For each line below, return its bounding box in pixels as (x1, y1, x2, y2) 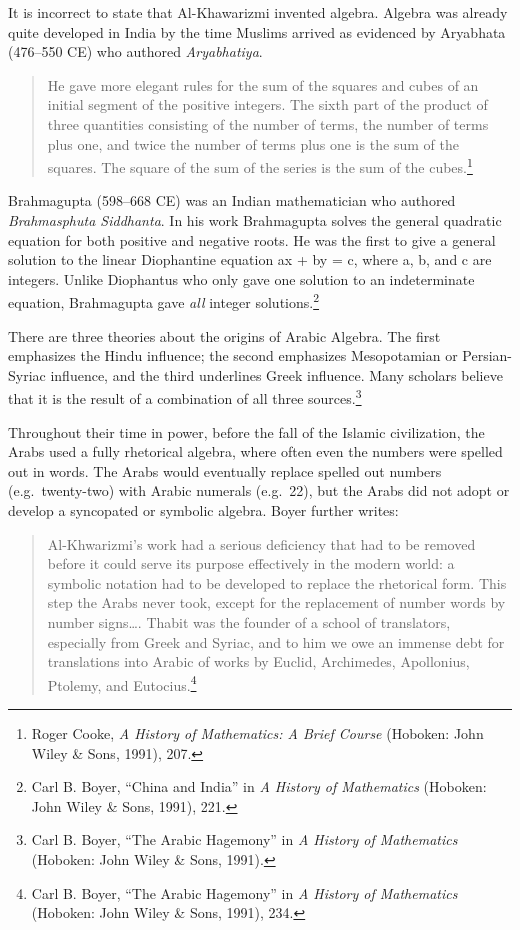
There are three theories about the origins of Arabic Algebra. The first (8, 325, 441, 346)
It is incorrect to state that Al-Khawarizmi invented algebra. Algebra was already (8, 2, 508, 22)
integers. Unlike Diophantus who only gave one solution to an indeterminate (8, 268, 475, 289)
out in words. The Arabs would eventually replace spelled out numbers (8, 460, 442, 481)
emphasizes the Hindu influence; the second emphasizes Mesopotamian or (8, 345, 458, 366)
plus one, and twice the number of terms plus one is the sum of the (47, 133, 459, 154)
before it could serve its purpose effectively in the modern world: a (47, 553, 455, 574)
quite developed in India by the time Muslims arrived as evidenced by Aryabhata (8, 21, 506, 42)
